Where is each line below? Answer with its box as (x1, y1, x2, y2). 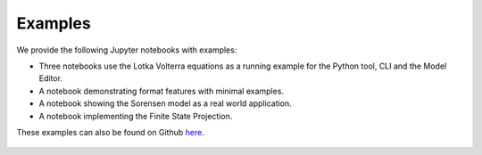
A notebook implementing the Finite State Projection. (38, 110, 233, 121)
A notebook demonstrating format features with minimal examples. (38, 86, 285, 96)
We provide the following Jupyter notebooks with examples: (16, 45, 237, 55)
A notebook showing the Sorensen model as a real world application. (38, 98, 292, 109)
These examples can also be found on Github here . (16, 126, 204, 137)
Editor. (38, 73, 62, 84)
